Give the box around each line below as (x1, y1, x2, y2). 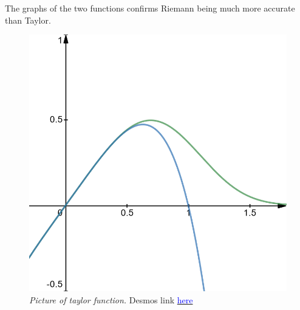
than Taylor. (5, 13, 51, 26)
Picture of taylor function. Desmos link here (29, 293, 193, 306)
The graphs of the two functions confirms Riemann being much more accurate (5, 2, 295, 14)
